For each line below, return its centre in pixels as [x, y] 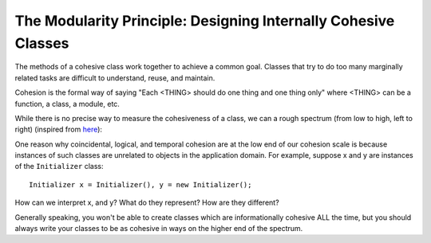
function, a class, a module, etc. [67, 104]
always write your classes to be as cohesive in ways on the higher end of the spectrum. [159, 229]
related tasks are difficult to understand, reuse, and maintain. [115, 78]
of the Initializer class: [59, 167]
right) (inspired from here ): [59, 129]
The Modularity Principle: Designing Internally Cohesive [205, 21]
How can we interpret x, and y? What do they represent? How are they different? [147, 202]
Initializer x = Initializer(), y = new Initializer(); [140, 184]
